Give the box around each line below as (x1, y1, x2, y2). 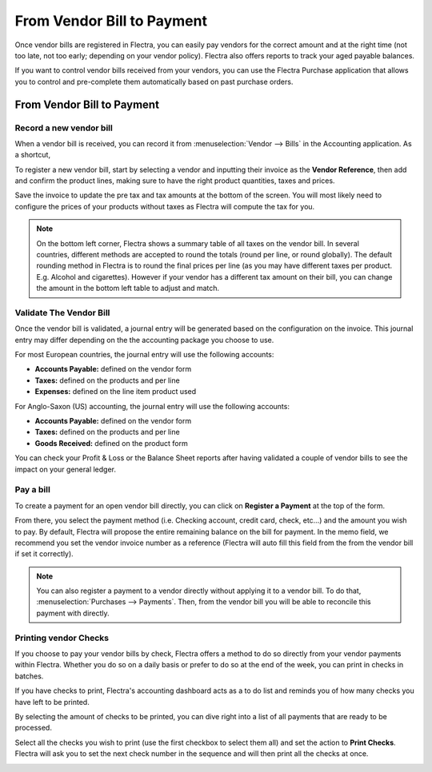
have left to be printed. (14, 697, 90, 706)
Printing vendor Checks (14, 632, 110, 643)
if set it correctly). (14, 549, 74, 559)
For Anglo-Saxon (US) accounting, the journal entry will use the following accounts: (14, 401, 290, 411)
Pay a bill (14, 484, 51, 495)
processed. (14, 723, 52, 733)
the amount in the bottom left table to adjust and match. (36, 284, 220, 293)
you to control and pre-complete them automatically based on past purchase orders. (14, 77, 294, 86)
